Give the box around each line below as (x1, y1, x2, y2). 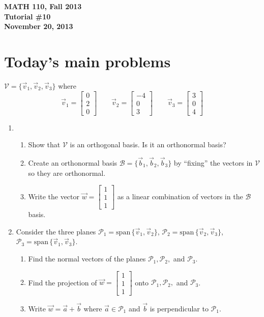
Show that (28, 139, 61, 150)
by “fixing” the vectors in (173, 157, 253, 168)
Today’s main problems (4, 50, 171, 71)
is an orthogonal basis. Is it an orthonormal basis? (70, 139, 226, 150)
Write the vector (28, 191, 80, 201)
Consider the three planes (16, 226, 96, 236)
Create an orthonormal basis (28, 157, 118, 168)
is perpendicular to (150, 303, 209, 313)
